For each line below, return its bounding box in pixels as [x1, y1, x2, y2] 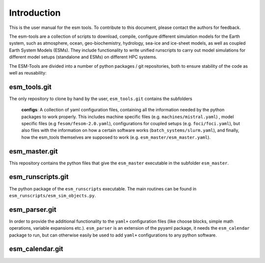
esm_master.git [9, 147, 58, 156]
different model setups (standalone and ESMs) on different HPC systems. [9, 54, 158, 60]
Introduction [9, 7, 61, 18]
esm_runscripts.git [9, 173, 69, 181]
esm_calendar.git [9, 245, 63, 253]
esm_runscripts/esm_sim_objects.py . [9, 192, 96, 198]
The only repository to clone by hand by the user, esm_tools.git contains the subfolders [9, 96, 192, 102]
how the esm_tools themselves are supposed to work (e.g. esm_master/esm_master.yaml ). [21, 134, 211, 140]
